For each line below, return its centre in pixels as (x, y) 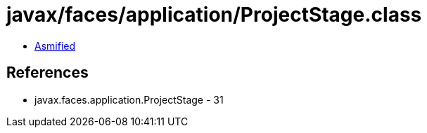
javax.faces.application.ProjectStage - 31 (129, 99)
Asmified (55, 45)
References (47, 73)
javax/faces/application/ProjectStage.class (214, 15)
